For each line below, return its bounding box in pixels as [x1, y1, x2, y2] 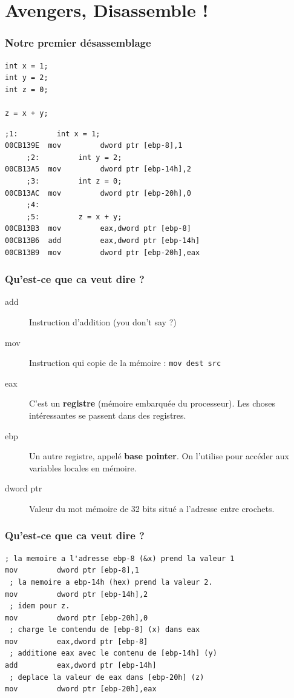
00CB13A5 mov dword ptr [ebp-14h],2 [5, 165, 191, 174]
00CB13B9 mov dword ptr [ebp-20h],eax [5, 248, 200, 257]
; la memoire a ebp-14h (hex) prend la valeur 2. [9, 577, 213, 587]
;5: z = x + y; [26, 212, 122, 221]
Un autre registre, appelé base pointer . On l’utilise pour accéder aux [29, 450, 289, 462]
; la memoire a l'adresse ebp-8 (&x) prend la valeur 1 [5, 554, 235, 563]
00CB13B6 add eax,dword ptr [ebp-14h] [5, 236, 200, 245]
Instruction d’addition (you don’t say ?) [29, 315, 177, 328]
